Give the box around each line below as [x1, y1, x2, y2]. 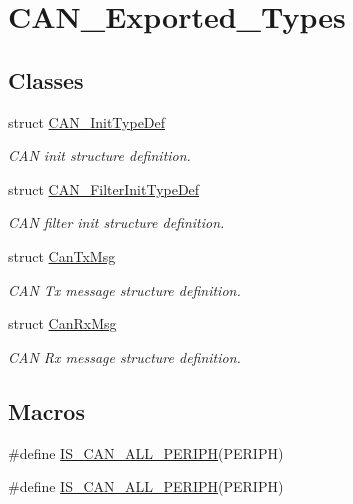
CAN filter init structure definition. [8, 212, 225, 233]
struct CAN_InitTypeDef [8, 111, 166, 132]
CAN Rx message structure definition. [8, 346, 241, 367]
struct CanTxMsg [8, 245, 116, 266]
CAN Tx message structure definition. [8, 279, 241, 300]
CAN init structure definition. [8, 145, 191, 166]
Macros [8, 395, 85, 426]
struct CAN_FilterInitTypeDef [8, 178, 200, 199]
